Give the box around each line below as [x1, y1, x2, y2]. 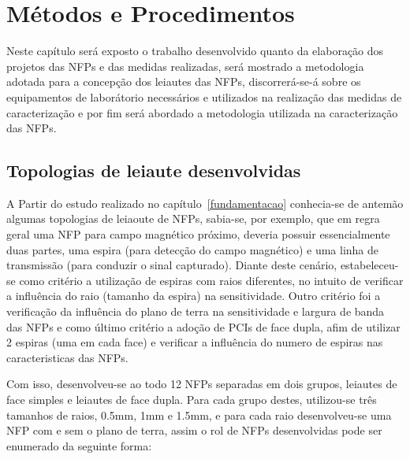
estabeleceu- [340, 257, 399, 273]
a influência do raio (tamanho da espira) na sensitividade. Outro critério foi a [6, 287, 381, 304]
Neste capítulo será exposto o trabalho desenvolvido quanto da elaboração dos [6, 43, 384, 59]
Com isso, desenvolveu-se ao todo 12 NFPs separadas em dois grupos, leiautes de [6, 376, 397, 392]
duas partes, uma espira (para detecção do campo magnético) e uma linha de [6, 241, 379, 257]
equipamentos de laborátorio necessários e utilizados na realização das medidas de [6, 88, 402, 105]
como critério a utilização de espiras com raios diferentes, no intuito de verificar [19, 272, 404, 288]
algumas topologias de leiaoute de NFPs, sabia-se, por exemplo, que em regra [6, 210, 380, 227]
